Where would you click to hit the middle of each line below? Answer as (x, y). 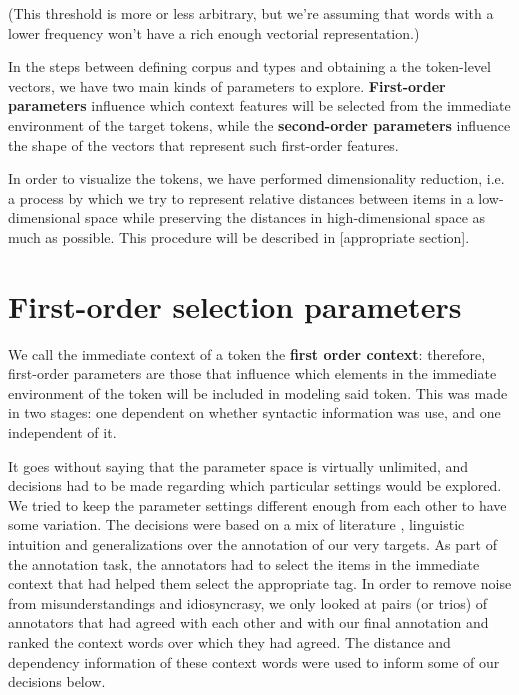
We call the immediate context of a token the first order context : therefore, (247, 353)
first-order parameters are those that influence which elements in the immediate (252, 373)
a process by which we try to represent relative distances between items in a (241, 197)
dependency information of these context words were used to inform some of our (254, 661)
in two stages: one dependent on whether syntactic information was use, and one (254, 412)
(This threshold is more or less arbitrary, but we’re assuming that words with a (251, 13)
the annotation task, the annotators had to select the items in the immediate (244, 563)
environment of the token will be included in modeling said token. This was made (258, 392)
